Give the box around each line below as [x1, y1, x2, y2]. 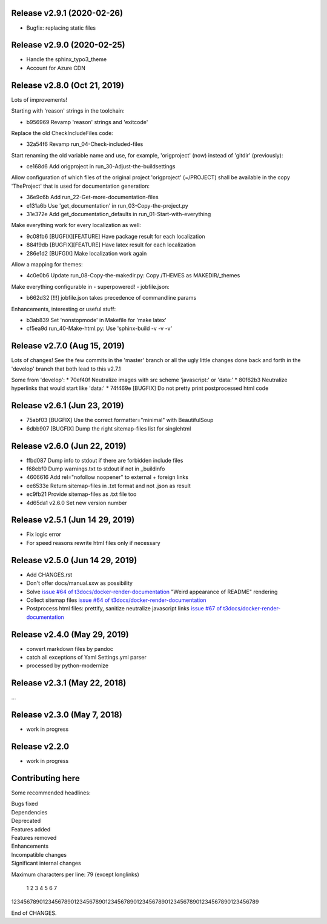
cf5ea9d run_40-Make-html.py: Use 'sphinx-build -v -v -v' [26, 325, 173, 332]
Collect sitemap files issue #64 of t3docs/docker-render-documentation [26, 596, 206, 604]
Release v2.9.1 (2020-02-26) [11, 8, 124, 18]
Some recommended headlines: [11, 789, 91, 796]
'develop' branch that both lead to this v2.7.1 [11, 365, 121, 372]
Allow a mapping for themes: [11, 260, 83, 268]
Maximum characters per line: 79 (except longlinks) [11, 871, 139, 878]
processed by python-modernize [26, 662, 109, 669]
